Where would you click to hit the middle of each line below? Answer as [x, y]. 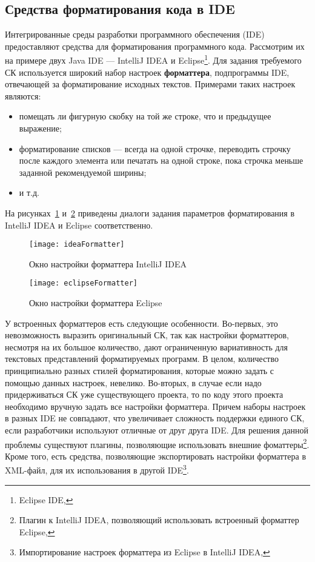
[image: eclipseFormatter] [83, 283]
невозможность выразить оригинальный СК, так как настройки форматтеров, [147, 335]
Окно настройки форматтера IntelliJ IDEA [108, 263]
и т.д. [29, 192]
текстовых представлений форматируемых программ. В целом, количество [142, 359]
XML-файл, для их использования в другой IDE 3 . [97, 469]
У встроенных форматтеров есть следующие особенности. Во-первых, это [141, 323]
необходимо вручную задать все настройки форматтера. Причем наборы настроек [155, 406]
